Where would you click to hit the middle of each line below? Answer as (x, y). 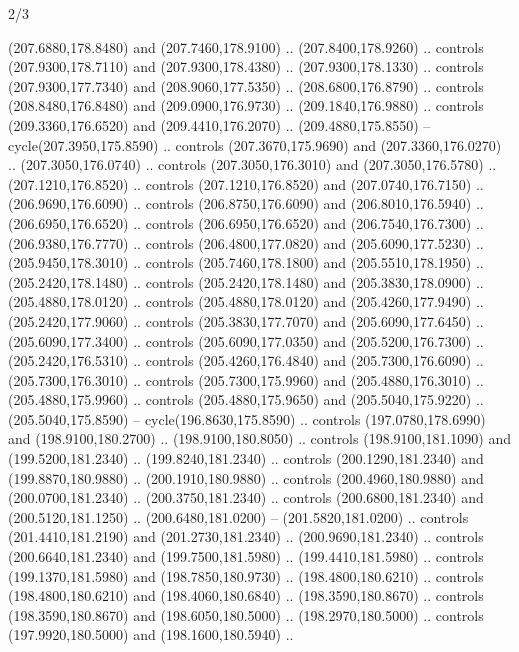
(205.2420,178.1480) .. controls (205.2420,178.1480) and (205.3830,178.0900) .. (246, 281)
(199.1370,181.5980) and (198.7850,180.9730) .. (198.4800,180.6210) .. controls (246, 575)
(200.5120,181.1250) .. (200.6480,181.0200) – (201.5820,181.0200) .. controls (238, 516)
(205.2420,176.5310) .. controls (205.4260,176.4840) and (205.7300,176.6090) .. (246, 360)
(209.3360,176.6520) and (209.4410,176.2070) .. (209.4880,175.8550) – (219, 124)
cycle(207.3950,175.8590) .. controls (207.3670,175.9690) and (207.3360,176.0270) (255, 144)
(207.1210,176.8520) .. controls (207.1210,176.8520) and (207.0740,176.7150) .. (246, 183)
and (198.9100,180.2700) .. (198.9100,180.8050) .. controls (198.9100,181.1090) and (259, 438)
